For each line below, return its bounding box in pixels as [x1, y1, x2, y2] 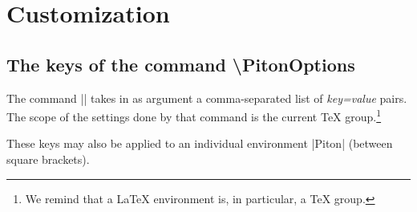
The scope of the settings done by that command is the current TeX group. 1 [6, 106, 382, 124]
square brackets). [6, 151, 90, 168]
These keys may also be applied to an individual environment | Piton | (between [6, 135, 393, 152]
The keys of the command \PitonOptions [6, 51, 355, 76]
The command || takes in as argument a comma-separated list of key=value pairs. [6, 89, 407, 106]
